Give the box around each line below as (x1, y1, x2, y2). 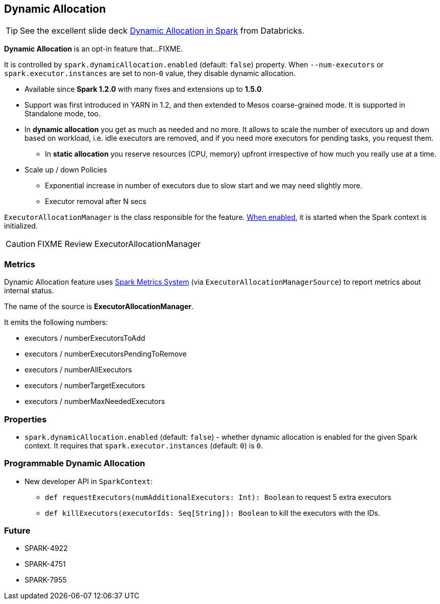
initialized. (4, 221, 38, 231)
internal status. (4, 286, 54, 295)
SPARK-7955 (25, 575, 67, 585)
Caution (6, 239, 36, 249)
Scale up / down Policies (25, 165, 107, 174)
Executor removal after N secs (45, 197, 146, 206)
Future (4, 525, 31, 536)
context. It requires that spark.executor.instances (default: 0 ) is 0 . (25, 441, 263, 450)
